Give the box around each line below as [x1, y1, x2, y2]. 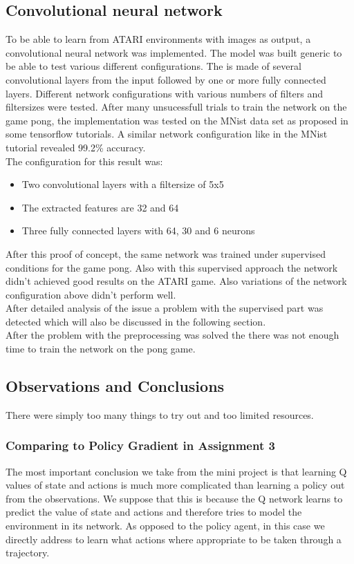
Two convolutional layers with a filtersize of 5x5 [21, 177, 224, 191]
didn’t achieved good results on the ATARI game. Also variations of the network [6, 274, 347, 288]
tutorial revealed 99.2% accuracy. [6, 140, 146, 154]
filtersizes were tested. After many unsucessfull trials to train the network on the [6, 100, 347, 114]
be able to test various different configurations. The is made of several [6, 59, 301, 73]
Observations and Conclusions [6, 375, 225, 397]
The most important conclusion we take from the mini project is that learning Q [6, 464, 347, 478]
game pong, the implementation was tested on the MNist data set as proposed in [6, 113, 348, 127]
